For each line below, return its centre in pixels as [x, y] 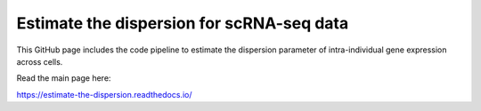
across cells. [40, 61]
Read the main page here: [64, 78]
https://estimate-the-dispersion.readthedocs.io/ [104, 94]
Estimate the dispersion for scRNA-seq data [183, 23]
